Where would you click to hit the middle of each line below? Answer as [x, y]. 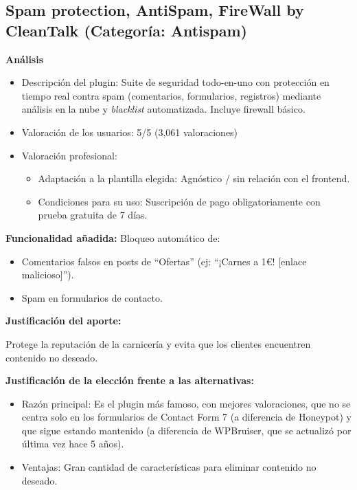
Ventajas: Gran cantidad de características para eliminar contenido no [169, 467]
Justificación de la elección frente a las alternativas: [130, 380]
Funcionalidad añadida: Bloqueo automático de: [113, 237]
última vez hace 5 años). [73, 444]
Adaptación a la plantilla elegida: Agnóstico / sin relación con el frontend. [194, 178]
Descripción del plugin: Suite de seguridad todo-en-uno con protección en [175, 82]
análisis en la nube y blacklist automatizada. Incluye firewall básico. [163, 109]
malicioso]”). [48, 275]
